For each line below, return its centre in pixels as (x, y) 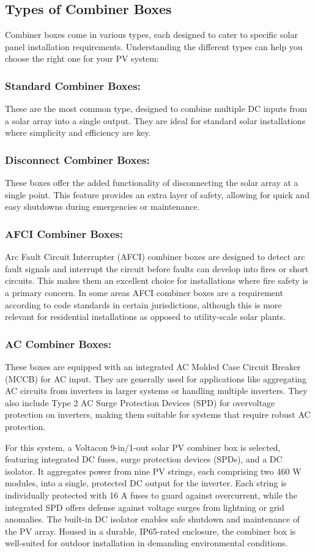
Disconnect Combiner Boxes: (77, 159)
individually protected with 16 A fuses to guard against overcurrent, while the (151, 495)
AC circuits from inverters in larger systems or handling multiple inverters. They (156, 391)
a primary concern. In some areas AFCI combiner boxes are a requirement (144, 292)
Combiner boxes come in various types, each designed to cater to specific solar (151, 35)
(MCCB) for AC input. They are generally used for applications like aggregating (156, 378)
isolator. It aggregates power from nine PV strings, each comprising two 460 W (153, 471)
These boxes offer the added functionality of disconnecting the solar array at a (152, 183)
